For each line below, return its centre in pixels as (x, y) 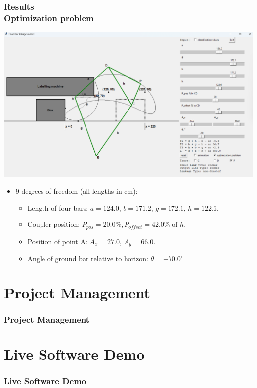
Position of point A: (57, 241)
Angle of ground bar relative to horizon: (88, 258)
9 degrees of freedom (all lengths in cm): (77, 191)
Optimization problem (49, 18)
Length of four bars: (58, 207)
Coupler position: (54, 224)
